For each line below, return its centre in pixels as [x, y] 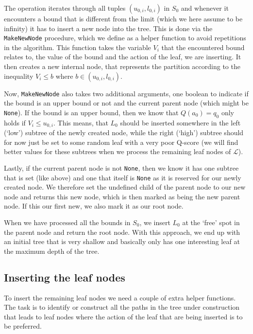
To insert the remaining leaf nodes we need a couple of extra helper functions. [120, 297]
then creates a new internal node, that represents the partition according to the [122, 66]
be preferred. [23, 326]
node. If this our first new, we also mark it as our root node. [94, 206]
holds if [15, 122]
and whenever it [205, 8]
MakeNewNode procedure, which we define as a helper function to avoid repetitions [125, 38]
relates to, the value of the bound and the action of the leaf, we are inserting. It [123, 57]
